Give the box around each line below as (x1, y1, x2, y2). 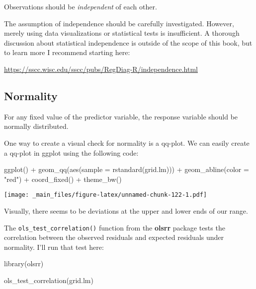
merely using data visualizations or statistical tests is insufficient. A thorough (4, 28, 240, 38)
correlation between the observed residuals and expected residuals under (4, 232, 224, 242)
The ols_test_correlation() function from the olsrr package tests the (4, 222, 225, 232)
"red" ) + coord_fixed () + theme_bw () (4, 173, 122, 184)
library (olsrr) (4, 258, 44, 269)
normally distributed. (4, 121, 69, 131)
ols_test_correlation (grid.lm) (4, 275, 93, 286)
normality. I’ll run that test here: (4, 241, 104, 252)
